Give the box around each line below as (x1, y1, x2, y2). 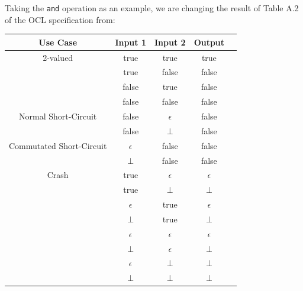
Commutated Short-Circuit (9, 139, 107, 151)
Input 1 (115, 35, 146, 48)
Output (194, 35, 225, 48)
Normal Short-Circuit (19, 109, 97, 122)
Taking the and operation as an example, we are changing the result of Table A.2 (5, 2, 299, 14)
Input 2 (154, 35, 186, 48)
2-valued (43, 51, 73, 63)
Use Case (38, 35, 78, 48)
